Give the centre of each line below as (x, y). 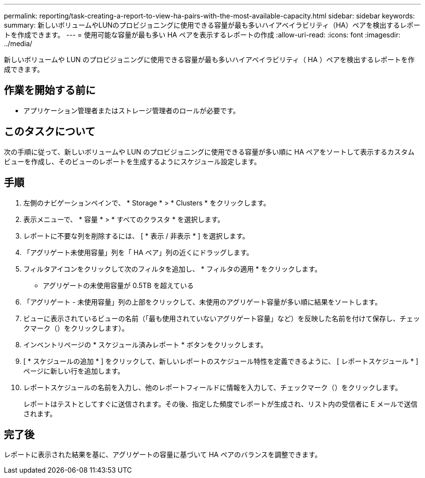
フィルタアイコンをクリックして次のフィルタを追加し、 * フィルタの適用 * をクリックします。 (172, 269)
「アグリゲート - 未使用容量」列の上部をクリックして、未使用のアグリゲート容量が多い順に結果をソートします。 (203, 302)
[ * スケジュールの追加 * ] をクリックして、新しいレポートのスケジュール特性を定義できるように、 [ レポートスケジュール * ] (221, 361)
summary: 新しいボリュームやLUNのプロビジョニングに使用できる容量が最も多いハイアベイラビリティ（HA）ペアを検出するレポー (212, 25)
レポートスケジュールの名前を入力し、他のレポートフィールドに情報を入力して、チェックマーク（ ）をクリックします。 (213, 387)
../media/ (18, 43)
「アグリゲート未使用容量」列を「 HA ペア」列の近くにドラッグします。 (138, 252)
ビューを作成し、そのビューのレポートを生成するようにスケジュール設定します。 (132, 161)
